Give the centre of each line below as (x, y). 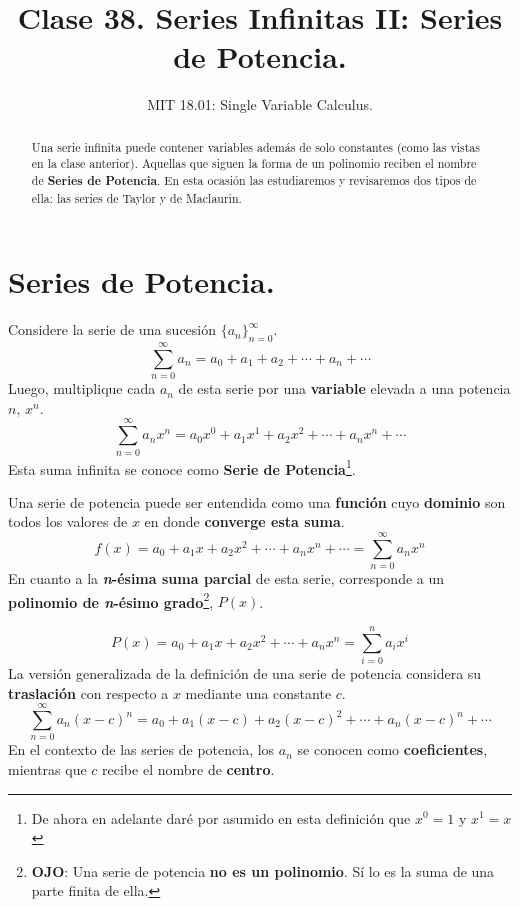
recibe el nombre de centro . (188, 768)
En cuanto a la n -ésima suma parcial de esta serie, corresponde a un (226, 578)
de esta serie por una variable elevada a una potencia (344, 388)
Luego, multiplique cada (82, 388)
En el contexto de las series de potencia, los (141, 749)
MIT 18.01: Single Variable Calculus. (260, 104)
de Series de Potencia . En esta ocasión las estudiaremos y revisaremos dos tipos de (254, 181)
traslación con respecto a (88, 692)
